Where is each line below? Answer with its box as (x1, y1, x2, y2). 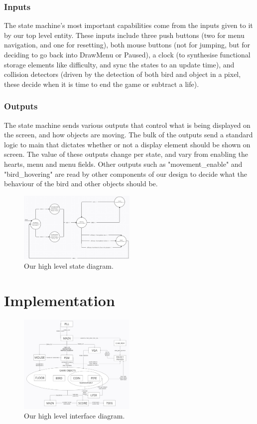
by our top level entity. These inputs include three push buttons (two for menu (4, 29, 245, 40)
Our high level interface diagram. (24, 411, 125, 421)
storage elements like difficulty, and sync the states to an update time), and (4, 59, 235, 69)
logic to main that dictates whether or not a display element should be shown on (4, 139, 251, 149)
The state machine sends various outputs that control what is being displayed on (4, 119, 251, 130)
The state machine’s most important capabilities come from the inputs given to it (4, 20, 253, 30)
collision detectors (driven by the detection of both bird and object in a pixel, (4, 69, 241, 79)
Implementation (4, 290, 115, 310)
